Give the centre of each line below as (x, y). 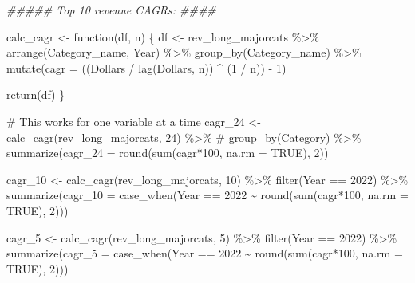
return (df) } (36, 94)
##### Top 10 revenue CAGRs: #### (111, 10)
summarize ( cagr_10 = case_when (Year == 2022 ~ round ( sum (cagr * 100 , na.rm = (207, 195)
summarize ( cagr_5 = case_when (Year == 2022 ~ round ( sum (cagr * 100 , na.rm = (205, 253)
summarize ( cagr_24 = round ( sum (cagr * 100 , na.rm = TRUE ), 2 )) (168, 153)
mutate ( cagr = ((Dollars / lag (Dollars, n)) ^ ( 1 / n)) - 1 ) (146, 67)
